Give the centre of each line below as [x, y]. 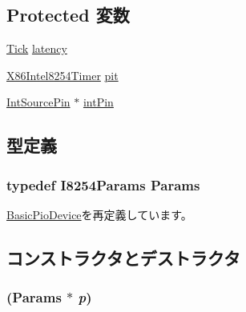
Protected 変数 [68, 15]
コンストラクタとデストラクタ [123, 257]
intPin [98, 102]
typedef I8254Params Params [103, 184]
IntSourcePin [38, 102]
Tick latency [37, 48]
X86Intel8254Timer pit [63, 75]
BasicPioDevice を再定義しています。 [99, 214]
